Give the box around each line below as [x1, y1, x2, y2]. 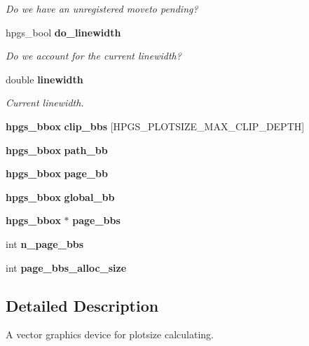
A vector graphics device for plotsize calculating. [6, 327, 214, 342]
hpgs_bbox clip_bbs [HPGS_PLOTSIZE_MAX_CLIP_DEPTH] [6, 118, 305, 133]
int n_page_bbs [6, 236, 84, 251]
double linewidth [6, 71, 83, 86]
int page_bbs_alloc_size [6, 260, 127, 275]
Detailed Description [6, 294, 159, 316]
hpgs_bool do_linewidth [6, 25, 121, 39]
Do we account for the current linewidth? [6, 48, 181, 63]
